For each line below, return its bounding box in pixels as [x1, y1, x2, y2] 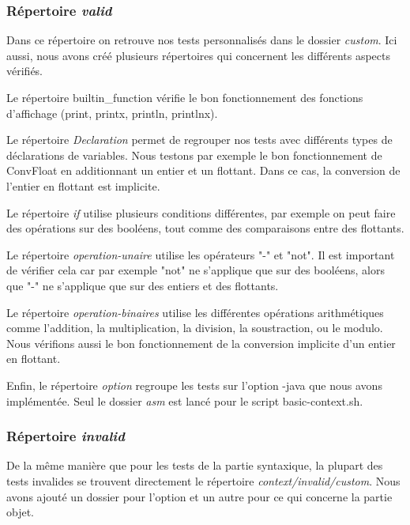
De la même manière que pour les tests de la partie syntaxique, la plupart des [6, 457, 383, 474]
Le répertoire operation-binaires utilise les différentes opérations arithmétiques [6, 304, 384, 320]
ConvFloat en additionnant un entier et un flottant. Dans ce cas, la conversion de [6, 162, 401, 179]
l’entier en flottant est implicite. [6, 177, 160, 194]
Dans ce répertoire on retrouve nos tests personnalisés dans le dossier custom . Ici [6, 32, 397, 48]
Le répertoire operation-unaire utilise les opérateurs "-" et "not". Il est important [6, 246, 395, 262]
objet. [6, 504, 35, 520]
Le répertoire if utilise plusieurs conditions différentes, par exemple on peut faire [6, 204, 396, 221]
